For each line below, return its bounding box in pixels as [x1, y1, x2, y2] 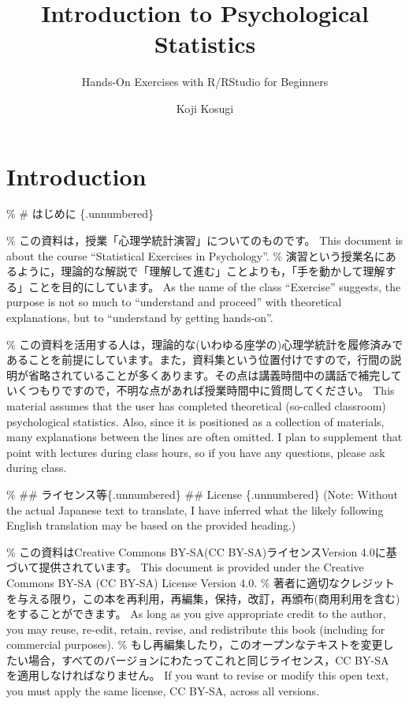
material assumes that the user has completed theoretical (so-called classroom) [6, 397, 386, 414]
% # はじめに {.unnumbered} [6, 205, 154, 222]
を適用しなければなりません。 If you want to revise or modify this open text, [6, 667, 389, 683]
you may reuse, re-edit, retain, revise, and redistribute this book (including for [6, 620, 385, 637]
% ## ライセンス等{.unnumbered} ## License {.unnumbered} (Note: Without [6, 485, 399, 502]
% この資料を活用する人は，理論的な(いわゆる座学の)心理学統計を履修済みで [6, 335, 403, 352]
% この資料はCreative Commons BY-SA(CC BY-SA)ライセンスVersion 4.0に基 [6, 543, 397, 560]
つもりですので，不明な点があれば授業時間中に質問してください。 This [28, 382, 395, 399]
